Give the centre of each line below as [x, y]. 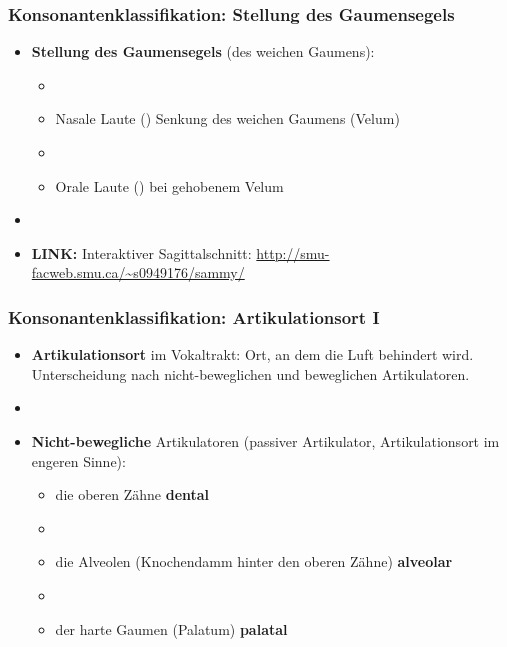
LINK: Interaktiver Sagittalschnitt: [141, 252]
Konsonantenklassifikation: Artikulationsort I [194, 316]
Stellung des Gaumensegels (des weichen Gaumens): [203, 51]
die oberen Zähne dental [132, 494]
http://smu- [293, 252]
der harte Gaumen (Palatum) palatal [171, 628]
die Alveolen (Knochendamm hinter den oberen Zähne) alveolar [254, 561]
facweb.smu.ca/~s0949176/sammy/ [138, 272]
